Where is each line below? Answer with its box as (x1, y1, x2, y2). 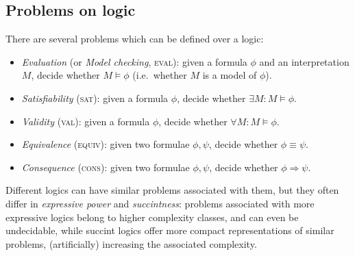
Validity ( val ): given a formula (21, 114, 150, 128)
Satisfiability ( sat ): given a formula (21, 90, 169, 105)
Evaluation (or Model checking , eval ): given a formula (21, 54, 247, 68)
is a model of (202, 68, 257, 82)
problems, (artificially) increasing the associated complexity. (5, 236, 257, 251)
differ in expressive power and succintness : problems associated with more (5, 196, 315, 210)
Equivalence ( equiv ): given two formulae (21, 137, 190, 151)
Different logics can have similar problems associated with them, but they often (5, 183, 339, 197)
